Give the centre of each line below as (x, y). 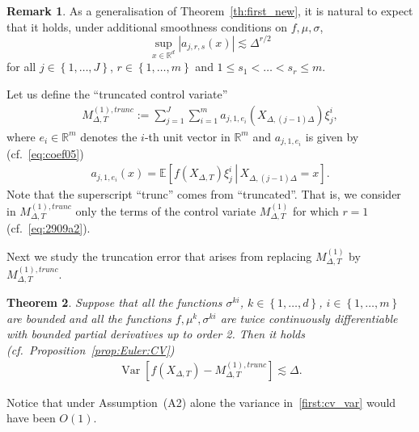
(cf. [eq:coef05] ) (45, 153)
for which (315, 210)
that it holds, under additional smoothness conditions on (147, 26)
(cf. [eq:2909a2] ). (49, 228)
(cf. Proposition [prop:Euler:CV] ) (91, 350)
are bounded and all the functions (89, 318)
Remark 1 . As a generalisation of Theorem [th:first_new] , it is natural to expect (210, 10)
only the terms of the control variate (166, 210)
